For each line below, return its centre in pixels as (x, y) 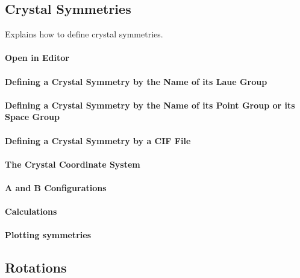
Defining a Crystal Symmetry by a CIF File (98, 140)
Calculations (31, 211)
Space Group (32, 117)
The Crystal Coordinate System (73, 164)
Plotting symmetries (48, 235)
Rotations (36, 267)
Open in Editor (37, 58)
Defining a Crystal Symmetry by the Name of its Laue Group (136, 81)
